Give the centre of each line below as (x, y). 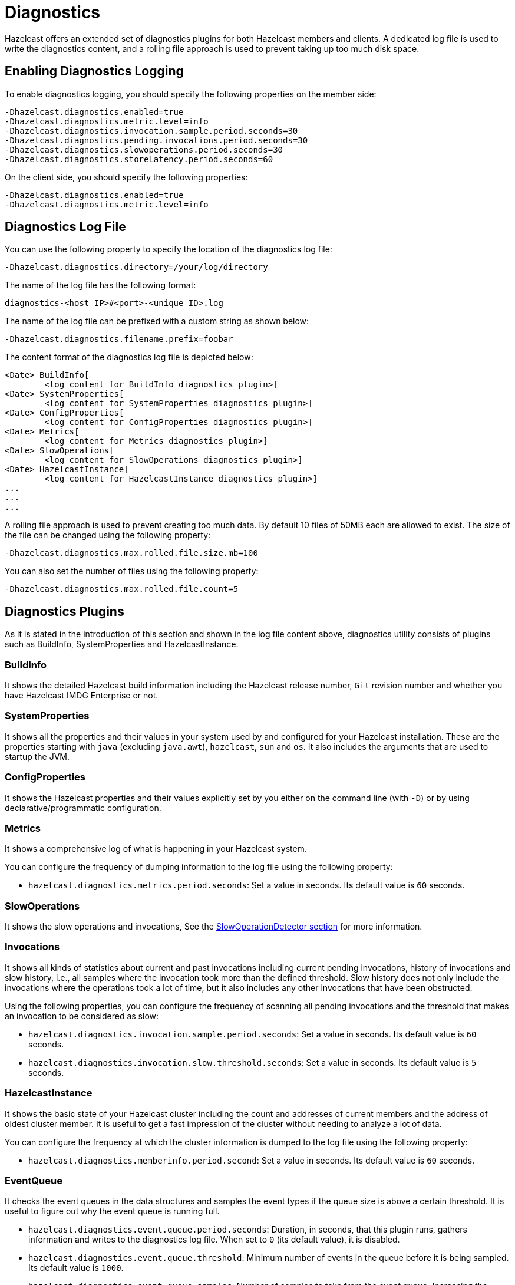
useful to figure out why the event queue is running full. (112, 1211)
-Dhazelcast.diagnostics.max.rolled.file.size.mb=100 (131, 553)
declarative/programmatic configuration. (83, 808)
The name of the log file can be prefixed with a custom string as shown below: (157, 321)
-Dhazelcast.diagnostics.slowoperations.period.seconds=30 (144, 149)
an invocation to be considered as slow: (82, 1016)
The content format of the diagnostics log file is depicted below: (129, 357)
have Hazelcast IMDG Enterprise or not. (82, 696)
